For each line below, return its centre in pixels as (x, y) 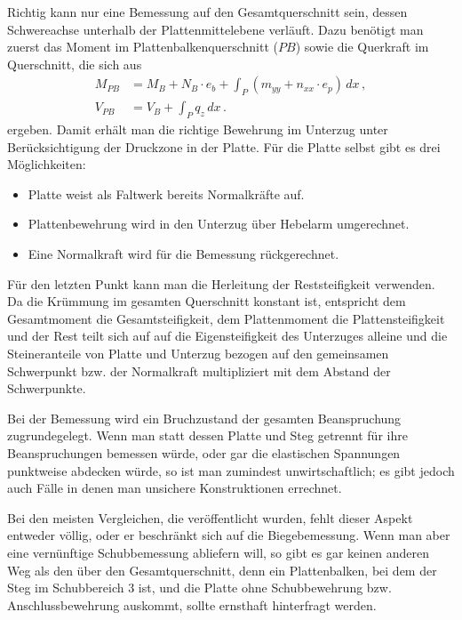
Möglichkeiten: (47, 164)
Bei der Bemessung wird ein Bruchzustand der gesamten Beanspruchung (204, 418)
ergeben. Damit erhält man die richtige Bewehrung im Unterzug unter (198, 129)
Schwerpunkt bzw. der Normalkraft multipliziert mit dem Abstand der (199, 370)
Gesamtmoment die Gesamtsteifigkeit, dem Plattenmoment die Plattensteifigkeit (226, 318)
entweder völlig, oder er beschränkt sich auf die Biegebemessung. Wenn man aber (229, 535)
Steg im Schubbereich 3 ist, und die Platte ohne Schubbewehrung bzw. (199, 588)
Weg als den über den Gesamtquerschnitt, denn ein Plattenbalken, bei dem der (222, 570)
